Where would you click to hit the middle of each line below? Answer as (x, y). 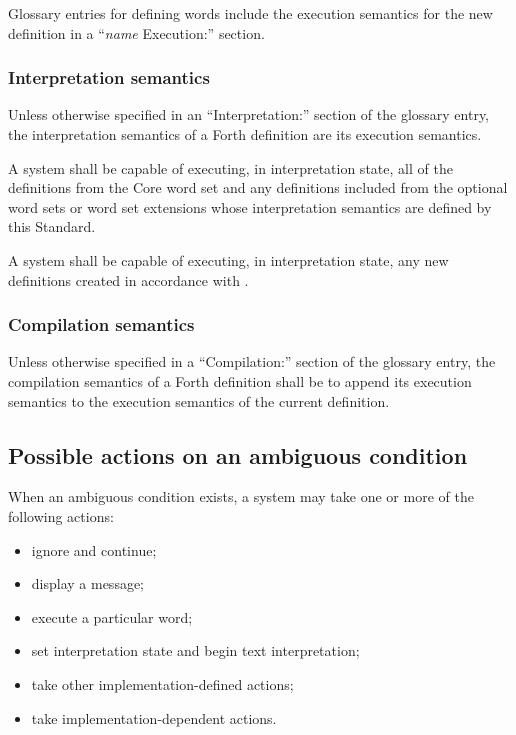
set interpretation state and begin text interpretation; (195, 650)
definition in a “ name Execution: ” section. (136, 32)
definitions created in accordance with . (128, 279)
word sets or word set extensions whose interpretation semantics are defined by (250, 206)
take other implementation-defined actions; (162, 683)
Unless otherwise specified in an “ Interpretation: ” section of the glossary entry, (249, 114)
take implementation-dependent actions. (154, 717)
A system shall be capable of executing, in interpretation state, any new (228, 259)
